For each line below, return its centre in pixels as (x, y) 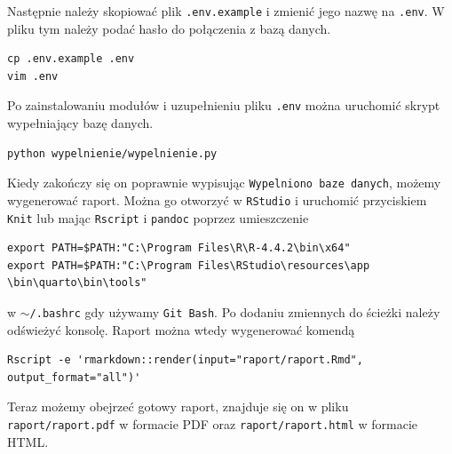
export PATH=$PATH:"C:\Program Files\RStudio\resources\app (189, 265)
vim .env (33, 76)
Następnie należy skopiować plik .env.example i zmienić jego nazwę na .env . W (226, 11)
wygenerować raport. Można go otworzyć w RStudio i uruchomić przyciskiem (217, 199)
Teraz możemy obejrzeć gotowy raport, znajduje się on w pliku (178, 406)
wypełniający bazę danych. (80, 123)
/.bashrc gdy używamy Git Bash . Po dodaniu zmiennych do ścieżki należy (235, 312)
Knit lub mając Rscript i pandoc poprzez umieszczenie (158, 217)
